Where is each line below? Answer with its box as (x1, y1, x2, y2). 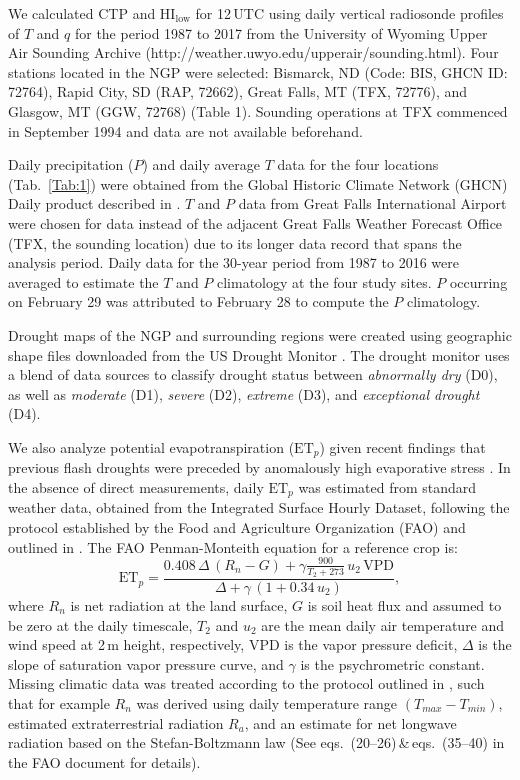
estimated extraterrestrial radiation (8, 712, 224, 733)
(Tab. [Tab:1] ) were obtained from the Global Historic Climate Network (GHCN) (8, 173, 508, 194)
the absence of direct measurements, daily (8, 476, 264, 497)
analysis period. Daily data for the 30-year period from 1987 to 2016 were (8, 252, 459, 273)
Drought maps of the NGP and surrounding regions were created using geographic (8, 324, 512, 345)
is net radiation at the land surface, (70, 594, 288, 615)
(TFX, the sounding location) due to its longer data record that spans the (8, 232, 462, 253)
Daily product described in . (8, 193, 181, 214)
